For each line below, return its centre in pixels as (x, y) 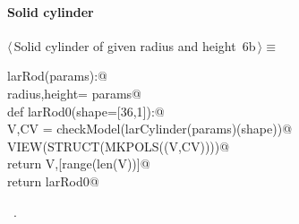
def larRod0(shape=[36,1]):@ (86, 111)
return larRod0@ (53, 181)
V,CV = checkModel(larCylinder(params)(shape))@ (150, 129)
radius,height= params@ (74, 93)
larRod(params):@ (57, 76)
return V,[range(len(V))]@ (79, 164)
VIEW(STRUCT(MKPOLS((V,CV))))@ (119, 146)
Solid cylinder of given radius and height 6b (135, 45)
